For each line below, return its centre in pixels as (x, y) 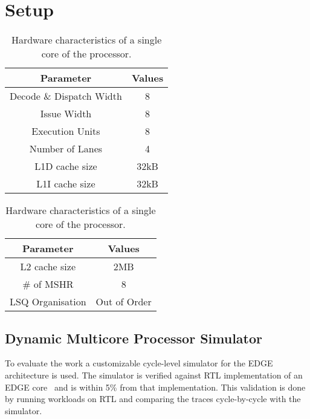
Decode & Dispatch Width (66, 96)
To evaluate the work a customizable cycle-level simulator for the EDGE (139, 363)
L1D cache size (66, 166)
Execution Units (66, 131)
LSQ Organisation (48, 302)
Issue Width (66, 114)
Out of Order (124, 302)
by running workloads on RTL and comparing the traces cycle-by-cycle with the (153, 399)
